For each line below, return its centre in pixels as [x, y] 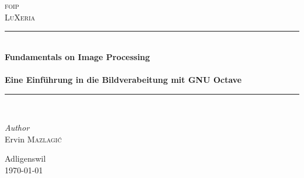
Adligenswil [25, 158]
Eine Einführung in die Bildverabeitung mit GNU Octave [123, 79]
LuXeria [20, 17]
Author [17, 128]
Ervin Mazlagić [33, 139]
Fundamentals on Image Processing [77, 56]
